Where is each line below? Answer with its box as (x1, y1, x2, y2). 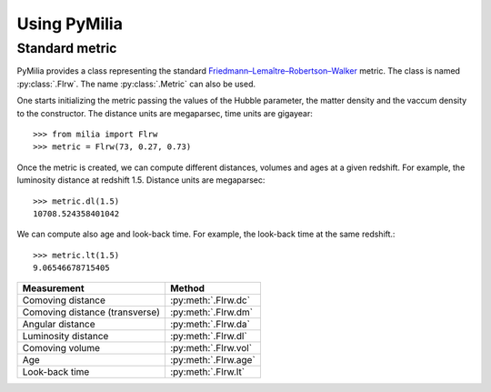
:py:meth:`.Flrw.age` (169, 354, 256, 367)
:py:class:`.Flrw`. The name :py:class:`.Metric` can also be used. (16, 78, 256, 89)
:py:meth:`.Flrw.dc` (169, 294, 250, 307)
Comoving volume (22, 342, 100, 355)
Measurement (22, 282, 85, 295)
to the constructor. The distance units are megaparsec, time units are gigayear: (16, 107, 314, 118)
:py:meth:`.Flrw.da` (169, 318, 250, 331)
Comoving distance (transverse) (22, 306, 161, 318)
